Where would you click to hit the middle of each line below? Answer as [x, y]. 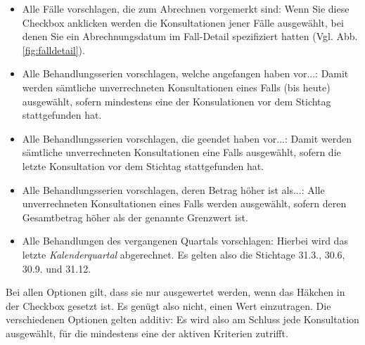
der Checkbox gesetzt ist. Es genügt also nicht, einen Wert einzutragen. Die [168, 305]
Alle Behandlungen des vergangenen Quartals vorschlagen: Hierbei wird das [185, 241]
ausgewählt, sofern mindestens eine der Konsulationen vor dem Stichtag [177, 101]
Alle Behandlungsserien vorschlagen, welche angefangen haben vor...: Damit [185, 73]
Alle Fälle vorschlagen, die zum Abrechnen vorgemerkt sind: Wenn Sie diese [186, 8]
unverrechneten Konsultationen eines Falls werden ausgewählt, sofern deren [184, 203]
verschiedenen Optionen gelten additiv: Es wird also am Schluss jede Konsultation [182, 319]
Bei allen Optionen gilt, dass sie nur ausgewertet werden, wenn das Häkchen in [175, 292]
